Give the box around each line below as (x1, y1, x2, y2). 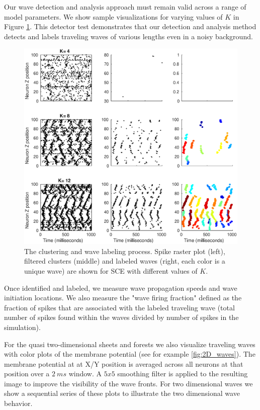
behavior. (4, 398, 33, 408)
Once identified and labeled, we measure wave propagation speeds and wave (4, 282, 237, 293)
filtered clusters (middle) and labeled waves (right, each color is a (24, 256, 225, 266)
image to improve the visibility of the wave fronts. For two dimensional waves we (4, 378, 253, 388)
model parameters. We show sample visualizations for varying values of (4, 11, 223, 22)
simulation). (4, 321, 41, 332)
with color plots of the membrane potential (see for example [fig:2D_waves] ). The (4, 349, 255, 359)
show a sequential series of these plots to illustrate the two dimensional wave (4, 388, 240, 398)
